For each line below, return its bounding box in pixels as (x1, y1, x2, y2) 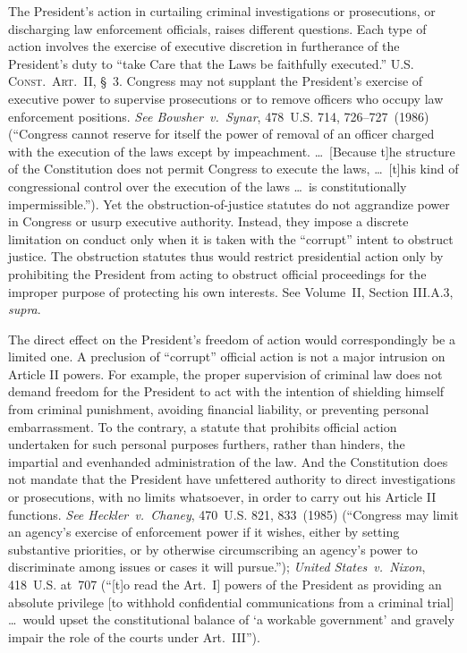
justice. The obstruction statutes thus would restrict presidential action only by (8, 247, 444, 266)
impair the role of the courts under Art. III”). (8, 627, 260, 646)
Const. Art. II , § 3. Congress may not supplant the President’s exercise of (8, 72, 423, 90)
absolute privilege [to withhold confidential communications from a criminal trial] (8, 592, 454, 611)
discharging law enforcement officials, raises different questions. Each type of (8, 19, 427, 38)
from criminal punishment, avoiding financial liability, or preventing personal (8, 400, 429, 419)
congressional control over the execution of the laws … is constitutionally (8, 176, 407, 195)
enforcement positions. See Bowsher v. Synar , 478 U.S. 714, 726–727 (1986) (8, 106, 429, 125)
